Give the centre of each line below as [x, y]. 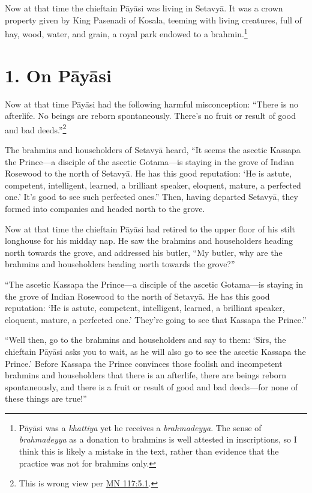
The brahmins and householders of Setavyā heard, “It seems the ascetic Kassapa [153, 150]
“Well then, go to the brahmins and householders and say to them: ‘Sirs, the [145, 340]
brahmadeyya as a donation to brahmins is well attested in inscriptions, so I [158, 439]
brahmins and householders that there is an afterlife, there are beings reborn [145, 375]
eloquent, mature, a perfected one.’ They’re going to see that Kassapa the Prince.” [156, 319]
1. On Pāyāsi [58, 75]
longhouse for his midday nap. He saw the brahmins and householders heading [149, 240]
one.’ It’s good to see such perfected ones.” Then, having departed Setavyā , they [151, 197]
